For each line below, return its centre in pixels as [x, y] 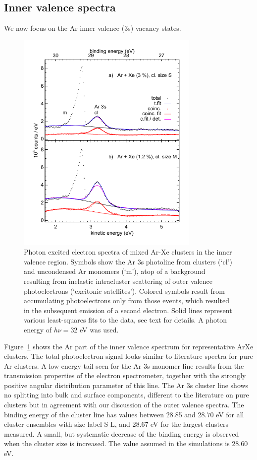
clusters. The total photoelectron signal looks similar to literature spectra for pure [128, 356]
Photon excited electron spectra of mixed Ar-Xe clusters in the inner [128, 252]
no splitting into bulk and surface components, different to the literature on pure [127, 395]
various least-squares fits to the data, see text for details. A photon [126, 320]
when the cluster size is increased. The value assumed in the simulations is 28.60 [126, 443]
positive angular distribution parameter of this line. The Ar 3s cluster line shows [126, 385]
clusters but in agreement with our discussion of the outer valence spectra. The [124, 405]
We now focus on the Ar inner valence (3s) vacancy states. [93, 28]
